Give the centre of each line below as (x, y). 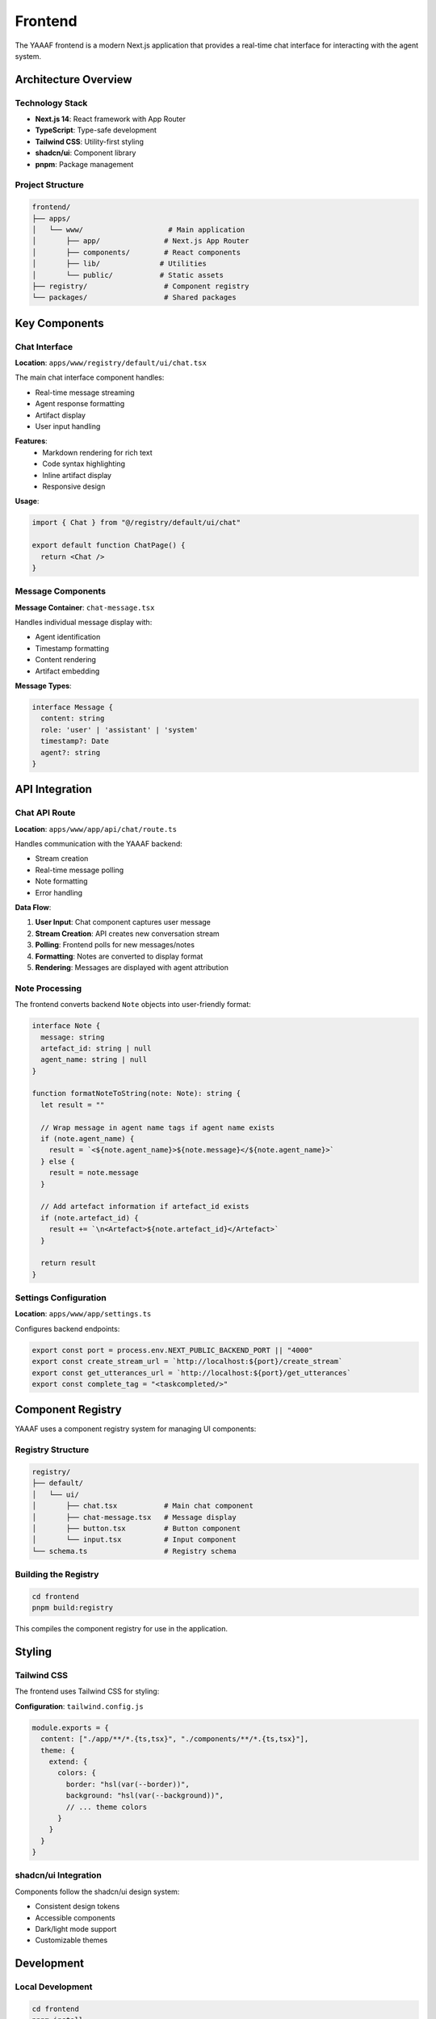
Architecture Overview (73, 80)
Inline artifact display (77, 475)
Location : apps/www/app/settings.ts (83, 1314)
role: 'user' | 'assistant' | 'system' (119, 730)
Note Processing (48, 988)
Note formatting (61, 881)
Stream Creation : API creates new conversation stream (127, 934)
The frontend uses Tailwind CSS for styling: (87, 1691)
